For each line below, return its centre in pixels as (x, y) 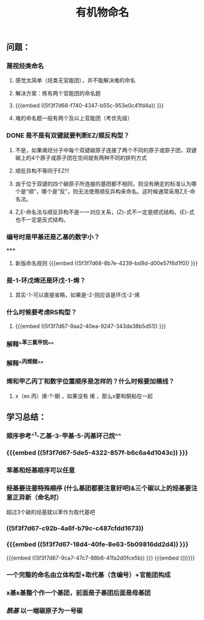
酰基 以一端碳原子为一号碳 (45, 610)
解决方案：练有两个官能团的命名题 (58, 93)
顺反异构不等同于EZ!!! (42, 170)
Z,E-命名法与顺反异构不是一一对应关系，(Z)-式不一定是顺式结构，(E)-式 (105, 212)
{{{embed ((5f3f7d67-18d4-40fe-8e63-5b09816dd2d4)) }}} (97, 544)
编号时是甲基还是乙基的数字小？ (53, 237)
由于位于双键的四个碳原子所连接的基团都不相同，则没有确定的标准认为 (103, 183)
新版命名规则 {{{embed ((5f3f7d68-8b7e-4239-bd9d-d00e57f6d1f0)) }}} (106, 263)
